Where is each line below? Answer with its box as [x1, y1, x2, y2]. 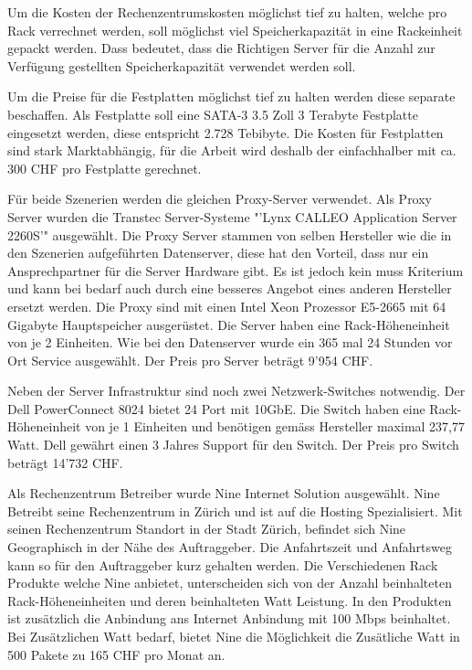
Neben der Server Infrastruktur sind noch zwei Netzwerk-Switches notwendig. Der [7, 381, 466, 400]
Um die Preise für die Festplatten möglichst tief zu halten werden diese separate [7, 87, 456, 106]
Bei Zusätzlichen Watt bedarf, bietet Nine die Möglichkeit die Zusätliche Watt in [7, 627, 460, 645]
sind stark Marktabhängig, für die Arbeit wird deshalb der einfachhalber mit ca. [7, 141, 456, 160]
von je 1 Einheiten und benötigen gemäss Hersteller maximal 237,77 [85, 417, 466, 436]
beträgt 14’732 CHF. [7, 452, 123, 472]
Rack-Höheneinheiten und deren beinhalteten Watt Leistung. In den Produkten [7, 590, 452, 610]
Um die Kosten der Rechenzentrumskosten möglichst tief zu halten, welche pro [7, 3, 447, 21]
